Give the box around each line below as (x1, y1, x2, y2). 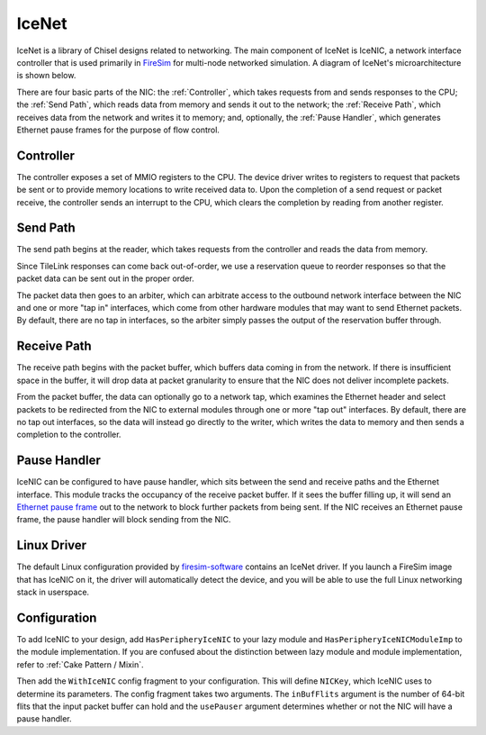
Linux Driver (16, 538, 87, 553)
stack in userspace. (16, 586, 90, 598)
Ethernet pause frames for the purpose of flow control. (16, 124, 220, 135)
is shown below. (16, 70, 76, 81)
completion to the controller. (16, 429, 121, 440)
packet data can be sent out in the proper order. (16, 273, 195, 284)
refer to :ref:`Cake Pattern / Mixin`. (16, 658, 144, 670)
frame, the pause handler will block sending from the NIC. (16, 514, 231, 525)
